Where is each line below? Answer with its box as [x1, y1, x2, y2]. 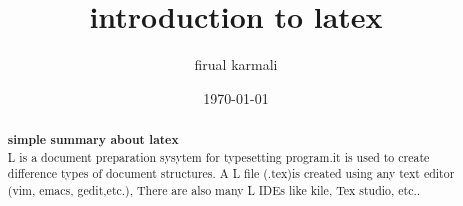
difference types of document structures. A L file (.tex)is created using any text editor [7, 165, 455, 182]
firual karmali [194, 54, 278, 75]
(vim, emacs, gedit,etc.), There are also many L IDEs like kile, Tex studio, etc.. [7, 182, 421, 199]
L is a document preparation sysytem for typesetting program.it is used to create [7, 148, 430, 165]
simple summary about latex [7, 131, 179, 149]
